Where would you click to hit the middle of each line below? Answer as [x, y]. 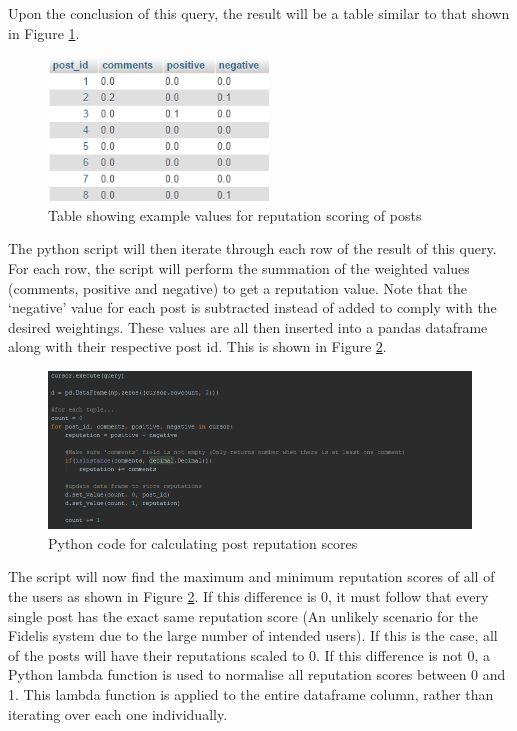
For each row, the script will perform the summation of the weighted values [239, 267]
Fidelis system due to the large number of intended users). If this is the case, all [253, 635]
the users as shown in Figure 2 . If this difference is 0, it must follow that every [248, 596]
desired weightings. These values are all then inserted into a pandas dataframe [248, 326]
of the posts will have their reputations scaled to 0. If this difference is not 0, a [249, 654]
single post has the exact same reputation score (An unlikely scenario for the [243, 615]
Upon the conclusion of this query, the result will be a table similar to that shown [259, 13]
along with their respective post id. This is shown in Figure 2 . [197, 346]
